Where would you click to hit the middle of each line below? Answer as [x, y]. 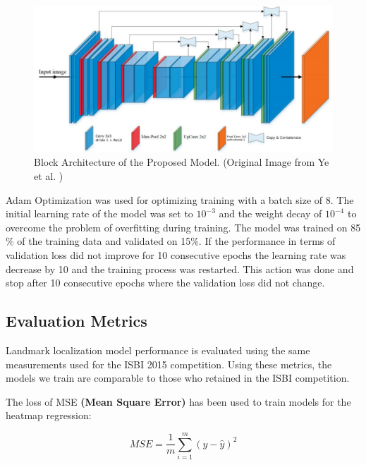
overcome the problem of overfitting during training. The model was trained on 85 [183, 227]
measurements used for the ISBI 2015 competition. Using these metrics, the [169, 364]
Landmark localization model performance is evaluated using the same [158, 350]
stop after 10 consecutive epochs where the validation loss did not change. [165, 283]
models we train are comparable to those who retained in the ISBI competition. [178, 378]
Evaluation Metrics [77, 321]
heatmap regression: [49, 415]
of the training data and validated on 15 [104, 241]
